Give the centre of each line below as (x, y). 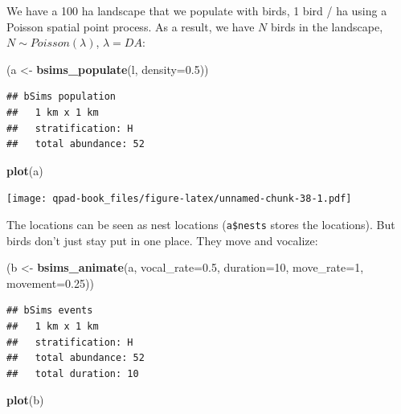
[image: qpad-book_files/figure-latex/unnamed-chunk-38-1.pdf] (179, 199)
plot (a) (25, 170)
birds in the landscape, (327, 26)
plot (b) (25, 400)
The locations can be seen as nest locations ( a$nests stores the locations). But (201, 224)
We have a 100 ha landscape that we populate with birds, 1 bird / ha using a (197, 10)
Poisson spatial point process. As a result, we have (131, 26)
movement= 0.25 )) (50, 283)
